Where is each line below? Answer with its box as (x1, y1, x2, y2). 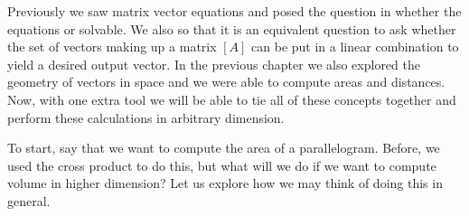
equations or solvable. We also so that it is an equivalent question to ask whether (7, 19, 456, 38)
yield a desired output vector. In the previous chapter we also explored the (7, 54, 420, 73)
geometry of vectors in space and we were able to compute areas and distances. (7, 72, 446, 91)
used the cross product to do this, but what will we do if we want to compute (7, 155, 436, 174)
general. (7, 191, 51, 210)
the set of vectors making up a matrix (7, 37, 217, 56)
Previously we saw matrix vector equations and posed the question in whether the (7, 2, 462, 20)
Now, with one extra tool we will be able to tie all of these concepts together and (7, 89, 456, 108)
